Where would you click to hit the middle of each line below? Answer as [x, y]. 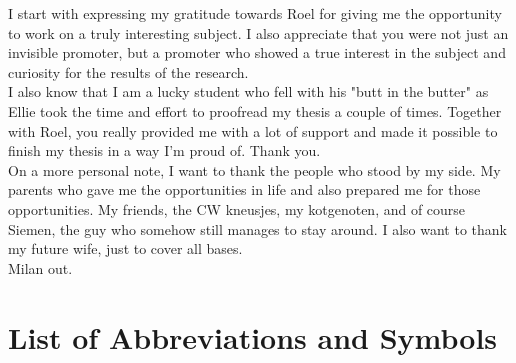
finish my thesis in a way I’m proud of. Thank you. [164, 150]
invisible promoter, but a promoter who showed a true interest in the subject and [257, 52]
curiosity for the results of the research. [128, 71]
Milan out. [40, 267]
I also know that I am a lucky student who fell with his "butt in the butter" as [248, 91]
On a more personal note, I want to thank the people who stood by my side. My [254, 169]
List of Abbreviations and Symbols [253, 336]
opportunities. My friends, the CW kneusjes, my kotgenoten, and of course [237, 208]
